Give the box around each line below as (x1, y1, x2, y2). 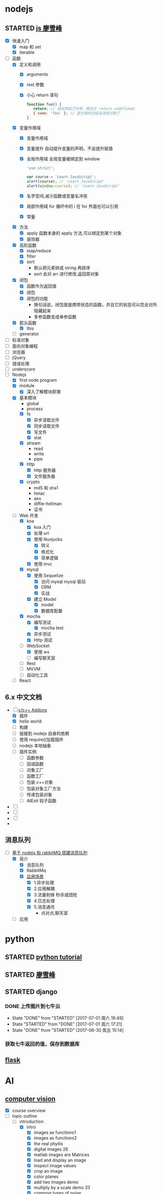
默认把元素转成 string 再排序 (33, 265, 91, 271)
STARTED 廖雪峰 (5, 970, 56, 979)
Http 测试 (33, 637, 52, 643)
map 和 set (19, 44, 41, 50)
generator (19, 331, 39, 336)
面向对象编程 (12, 343, 38, 349)
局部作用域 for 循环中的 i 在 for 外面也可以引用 (26, 203, 119, 209)
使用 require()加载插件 (19, 737, 64, 742)
